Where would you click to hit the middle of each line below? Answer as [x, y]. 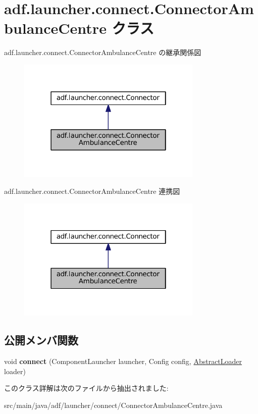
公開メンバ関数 [41, 340]
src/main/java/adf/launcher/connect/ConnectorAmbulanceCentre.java [113, 405]
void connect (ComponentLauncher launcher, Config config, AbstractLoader [123, 361]
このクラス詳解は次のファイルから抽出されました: [86, 388]
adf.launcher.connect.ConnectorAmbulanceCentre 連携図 [92, 191]
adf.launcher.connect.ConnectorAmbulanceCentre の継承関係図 [103, 52]
